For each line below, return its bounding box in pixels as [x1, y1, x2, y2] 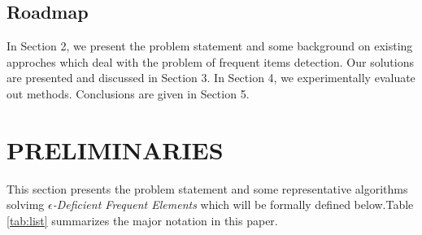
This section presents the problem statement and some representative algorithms [7, 180, 408, 197]
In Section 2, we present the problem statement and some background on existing [7, 37, 413, 54]
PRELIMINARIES [7, 133, 224, 166]
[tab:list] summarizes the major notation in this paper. [7, 211, 278, 228]
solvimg [7, 196, 45, 213]
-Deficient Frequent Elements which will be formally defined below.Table [52, 196, 414, 213]
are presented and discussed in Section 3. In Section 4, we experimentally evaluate [7, 69, 415, 86]
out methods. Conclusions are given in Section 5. [7, 85, 250, 102]
